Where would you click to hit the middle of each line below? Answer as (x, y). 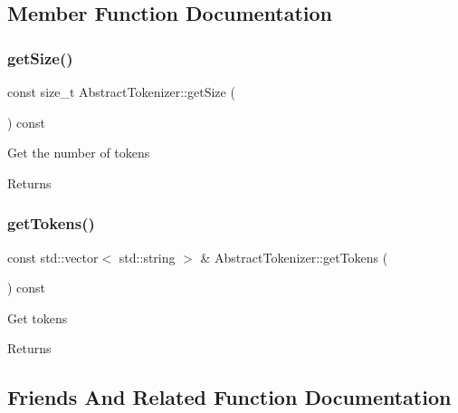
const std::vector (53, 257)
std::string (147, 257)
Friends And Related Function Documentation (229, 397)
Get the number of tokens (79, 153)
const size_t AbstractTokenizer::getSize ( (121, 91)
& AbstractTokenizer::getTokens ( (294, 257)
